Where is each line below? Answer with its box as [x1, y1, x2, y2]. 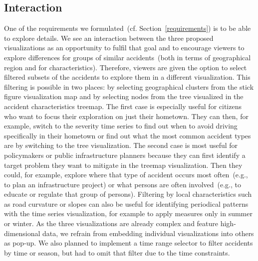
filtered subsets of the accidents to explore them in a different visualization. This [4, 72, 251, 82]
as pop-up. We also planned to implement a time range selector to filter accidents [4, 238, 253, 248]
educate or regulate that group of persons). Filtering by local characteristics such [4, 189, 252, 199]
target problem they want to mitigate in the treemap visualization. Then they [4, 159, 243, 170]
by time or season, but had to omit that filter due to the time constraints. [4, 247, 230, 258]
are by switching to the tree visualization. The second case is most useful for [4, 140, 238, 150]
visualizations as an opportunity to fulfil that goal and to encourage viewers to [4, 42, 245, 53]
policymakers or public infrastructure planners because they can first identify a [4, 149, 246, 160]
